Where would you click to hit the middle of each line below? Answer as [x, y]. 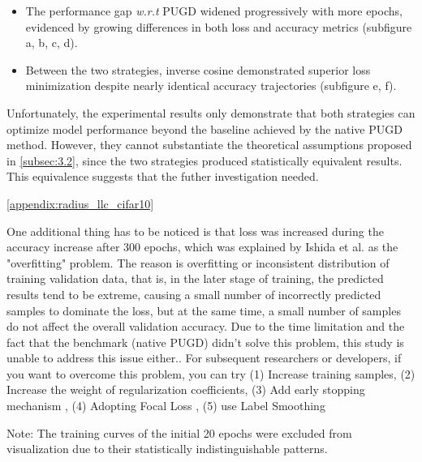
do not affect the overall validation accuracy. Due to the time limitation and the [206, 326]
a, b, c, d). [52, 43]
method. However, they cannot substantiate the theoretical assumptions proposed [209, 145]
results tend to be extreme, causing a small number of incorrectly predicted [194, 294]
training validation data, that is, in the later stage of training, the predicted [195, 278]
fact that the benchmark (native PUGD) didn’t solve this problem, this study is [205, 342]
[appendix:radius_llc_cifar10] [80, 203]
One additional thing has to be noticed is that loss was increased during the [195, 231]
